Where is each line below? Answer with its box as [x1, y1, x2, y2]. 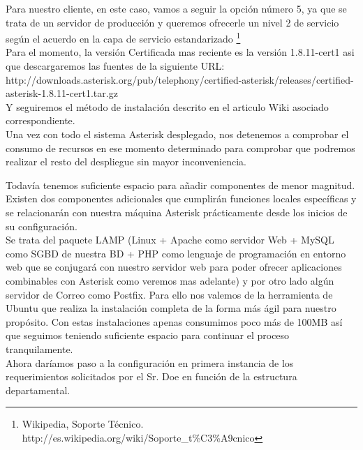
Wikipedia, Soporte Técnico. [22, 417, 144, 431]
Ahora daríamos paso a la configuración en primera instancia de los [6, 355, 294, 370]
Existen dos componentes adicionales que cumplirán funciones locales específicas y [6, 191, 357, 206]
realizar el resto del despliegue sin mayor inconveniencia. [6, 154, 246, 169]
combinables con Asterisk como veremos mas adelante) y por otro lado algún [6, 273, 334, 287]
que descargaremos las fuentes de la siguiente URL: [6, 59, 225, 73]
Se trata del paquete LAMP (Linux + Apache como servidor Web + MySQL [6, 232, 334, 247]
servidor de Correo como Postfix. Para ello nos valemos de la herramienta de [6, 287, 333, 301]
